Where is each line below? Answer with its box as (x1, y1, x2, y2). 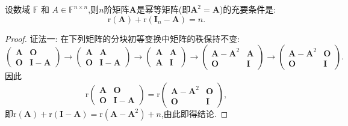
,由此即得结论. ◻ (161, 107, 228, 119)
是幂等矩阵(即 (136, 3, 191, 15)
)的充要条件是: (219, 3, 276, 15)
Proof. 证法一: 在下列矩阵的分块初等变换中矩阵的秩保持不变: (5, 32, 240, 44)
